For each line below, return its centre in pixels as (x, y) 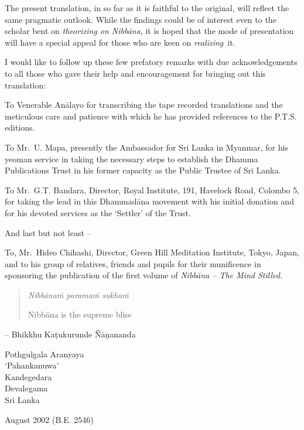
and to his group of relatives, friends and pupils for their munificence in (133, 263)
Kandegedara (28, 376)
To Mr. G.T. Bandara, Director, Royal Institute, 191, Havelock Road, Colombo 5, (152, 190)
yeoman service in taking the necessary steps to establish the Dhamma (131, 158)
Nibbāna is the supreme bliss (80, 314)
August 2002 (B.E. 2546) (49, 419)
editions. (20, 127)
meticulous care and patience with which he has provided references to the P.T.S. (151, 116)
